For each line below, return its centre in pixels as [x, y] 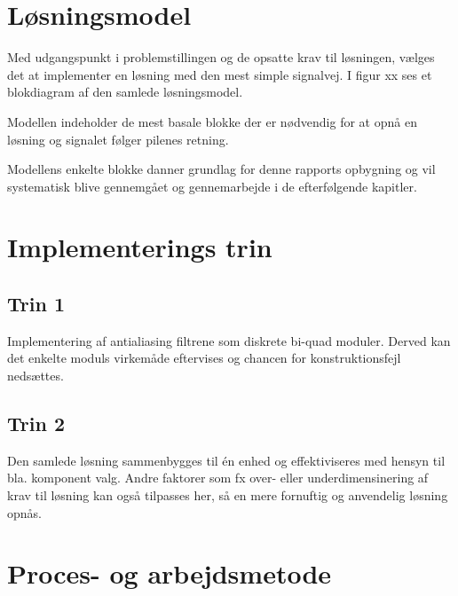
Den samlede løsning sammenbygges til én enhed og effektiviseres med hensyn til [226, 460]
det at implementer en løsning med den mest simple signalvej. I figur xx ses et [220, 74]
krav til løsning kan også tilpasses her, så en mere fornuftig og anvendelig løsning [228, 495]
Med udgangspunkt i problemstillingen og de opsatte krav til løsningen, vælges [221, 57]
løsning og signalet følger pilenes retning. [118, 139]
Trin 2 [36, 423]
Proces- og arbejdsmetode [170, 573]
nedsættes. [36, 376]
